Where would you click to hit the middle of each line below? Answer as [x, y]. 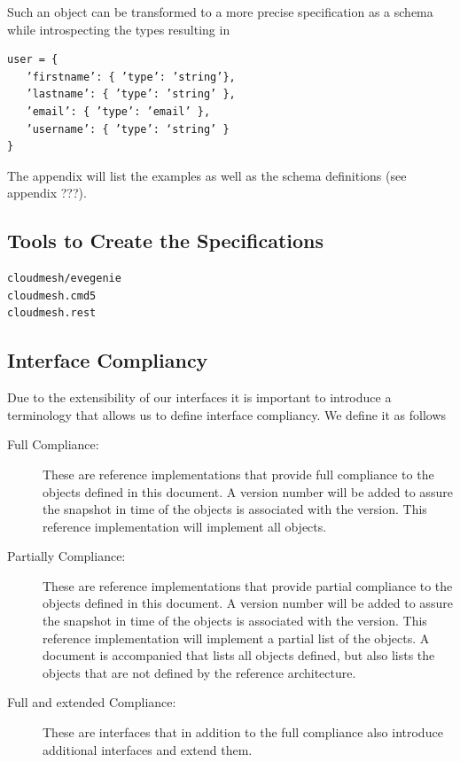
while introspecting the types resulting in [119, 29]
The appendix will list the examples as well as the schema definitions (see [207, 175]
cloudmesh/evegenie [64, 279]
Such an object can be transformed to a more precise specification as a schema [220, 12]
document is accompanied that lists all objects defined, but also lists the [239, 655]
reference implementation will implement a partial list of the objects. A [236, 638]
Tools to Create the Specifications [166, 241]
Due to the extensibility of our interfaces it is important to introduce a [199, 397]
